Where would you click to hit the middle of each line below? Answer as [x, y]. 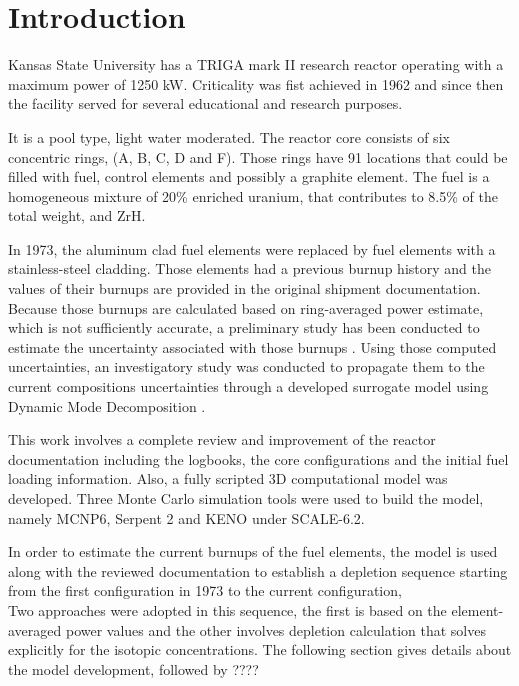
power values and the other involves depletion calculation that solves [275, 629]
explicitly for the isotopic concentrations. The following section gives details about [260, 649]
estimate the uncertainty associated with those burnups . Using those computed [252, 346]
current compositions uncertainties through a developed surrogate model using [248, 386]
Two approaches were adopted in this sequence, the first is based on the [227, 609]
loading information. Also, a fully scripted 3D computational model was [228, 478]
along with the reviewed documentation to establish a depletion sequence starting [258, 570]
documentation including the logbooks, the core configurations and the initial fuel [258, 458]
